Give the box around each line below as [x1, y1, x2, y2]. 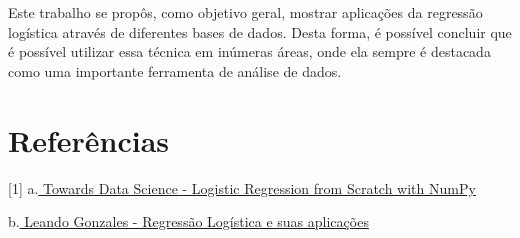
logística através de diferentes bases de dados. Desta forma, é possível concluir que [8, 21, 512, 42]
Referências [8, 119, 170, 160]
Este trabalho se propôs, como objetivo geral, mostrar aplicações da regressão [8, 2, 483, 22]
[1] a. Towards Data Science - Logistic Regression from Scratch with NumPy [8, 177, 476, 198]
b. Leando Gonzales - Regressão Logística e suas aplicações [8, 211, 369, 232]
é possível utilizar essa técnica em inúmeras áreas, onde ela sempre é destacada [8, 41, 491, 62]
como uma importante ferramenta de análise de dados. [8, 60, 342, 81]
